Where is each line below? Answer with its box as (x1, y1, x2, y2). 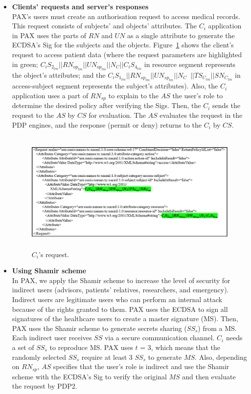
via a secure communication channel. (104, 332, 215, 343)
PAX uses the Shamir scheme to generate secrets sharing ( (12, 323, 187, 333)
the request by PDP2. (12, 381, 77, 391)
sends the (212, 100, 240, 110)
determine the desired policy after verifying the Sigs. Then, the (12, 100, 201, 110)
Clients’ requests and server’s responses (12, 1, 149, 11)
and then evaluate (182, 371, 236, 381)
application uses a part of (12, 90, 89, 100)
